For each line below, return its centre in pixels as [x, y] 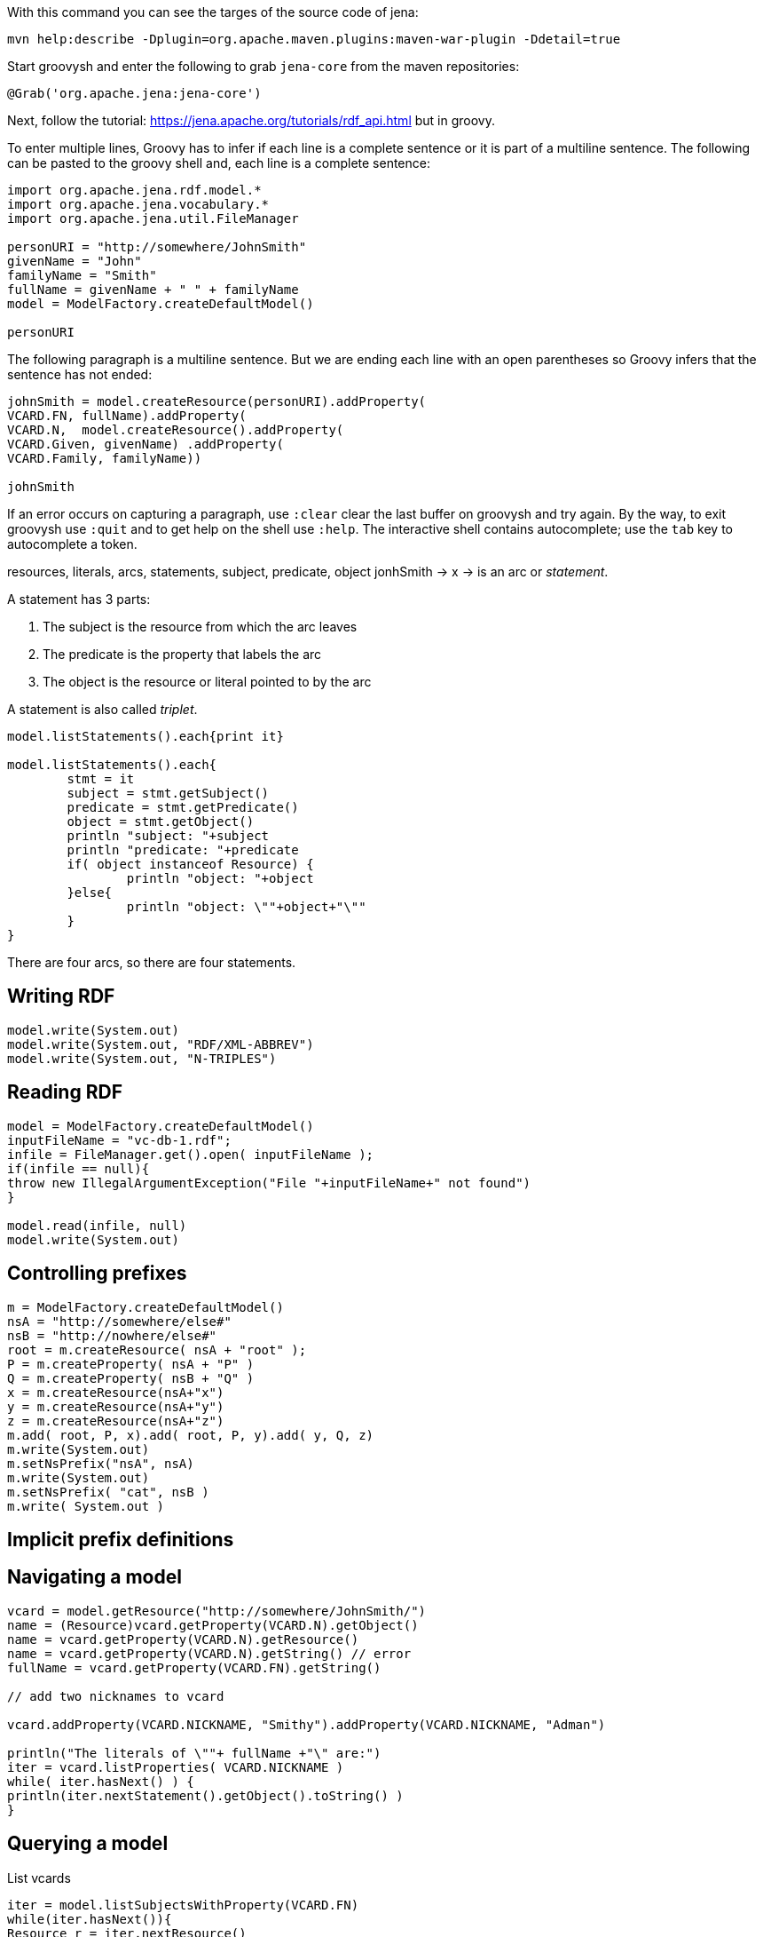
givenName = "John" [75, 261]
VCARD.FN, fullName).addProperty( [127, 416]
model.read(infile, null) [97, 1225]
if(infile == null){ [79, 1168]
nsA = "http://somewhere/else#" [119, 1321]
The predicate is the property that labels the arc [182, 654]
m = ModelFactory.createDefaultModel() [146, 1307]
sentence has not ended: [80, 374]
